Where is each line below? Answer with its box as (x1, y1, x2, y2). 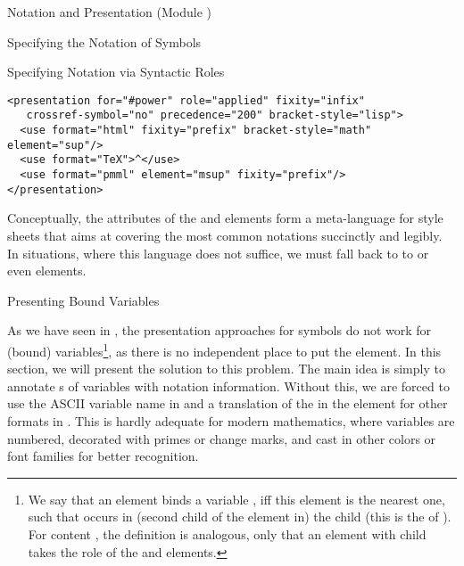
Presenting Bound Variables (7, 291, 160, 309)
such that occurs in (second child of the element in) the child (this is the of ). (28, 507, 452, 526)
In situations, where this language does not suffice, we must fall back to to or (7, 243, 429, 262)
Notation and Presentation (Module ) (7, 3, 212, 21)
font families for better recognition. (7, 447, 199, 465)
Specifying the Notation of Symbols (7, 32, 202, 51)
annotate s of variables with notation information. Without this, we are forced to (7, 376, 450, 395)
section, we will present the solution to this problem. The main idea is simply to (7, 359, 445, 378)
